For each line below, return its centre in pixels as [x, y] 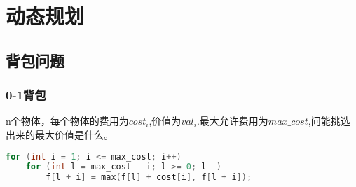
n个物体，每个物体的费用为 [67, 121]
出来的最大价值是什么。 [60, 134]
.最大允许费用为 [232, 121]
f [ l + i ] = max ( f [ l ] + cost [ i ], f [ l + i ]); [149, 178]
